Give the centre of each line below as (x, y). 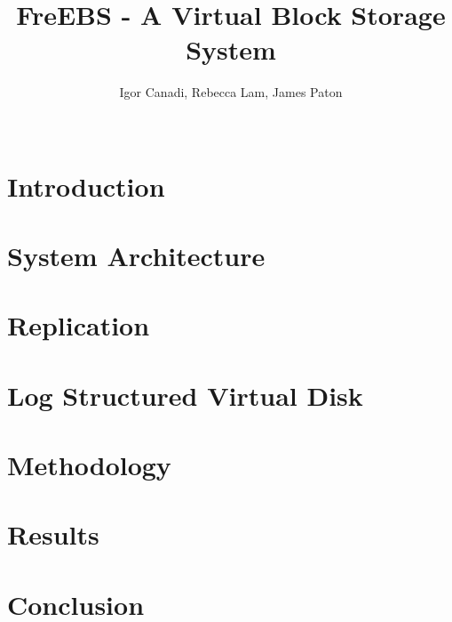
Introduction (86, 186)
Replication (79, 325)
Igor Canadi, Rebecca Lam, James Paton (231, 92)
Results (53, 534)
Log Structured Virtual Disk (185, 395)
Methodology (89, 464)
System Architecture (136, 255)
